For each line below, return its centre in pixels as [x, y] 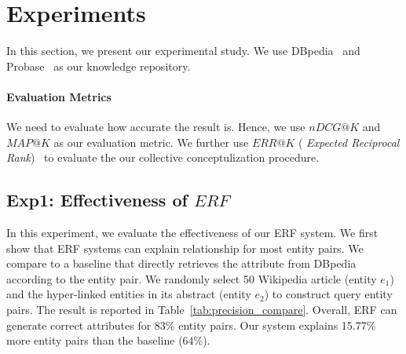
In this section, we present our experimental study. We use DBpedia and [183, 51]
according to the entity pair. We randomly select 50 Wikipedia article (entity [192, 278]
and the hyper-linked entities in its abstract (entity [129, 294]
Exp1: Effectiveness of [97, 200]
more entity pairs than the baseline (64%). [108, 340]
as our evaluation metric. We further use [151, 142]
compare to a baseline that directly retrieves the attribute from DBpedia [181, 263]
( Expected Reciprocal [349, 142]
